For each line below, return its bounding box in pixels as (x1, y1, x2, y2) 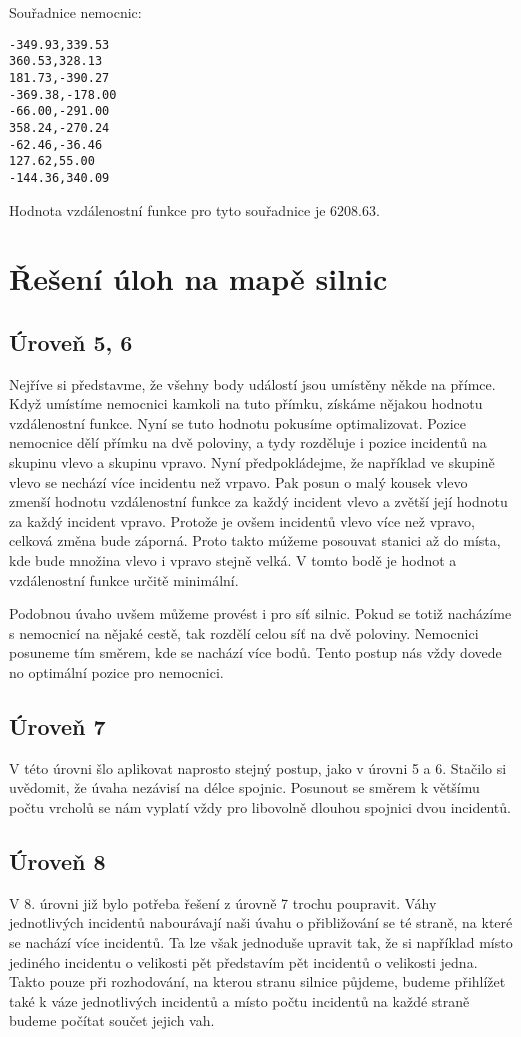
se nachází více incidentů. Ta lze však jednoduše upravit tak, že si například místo (9, 931, 513, 952)
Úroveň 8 (9, 845, 106, 876)
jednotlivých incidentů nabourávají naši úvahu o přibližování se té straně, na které (9, 912, 513, 933)
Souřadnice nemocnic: (9, 2, 142, 22)
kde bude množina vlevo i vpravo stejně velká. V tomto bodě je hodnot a (9, 550, 457, 571)
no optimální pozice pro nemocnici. (9, 661, 224, 682)
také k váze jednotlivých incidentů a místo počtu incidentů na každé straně (9, 990, 470, 1011)
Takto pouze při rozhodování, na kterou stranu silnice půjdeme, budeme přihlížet (9, 971, 506, 992)
